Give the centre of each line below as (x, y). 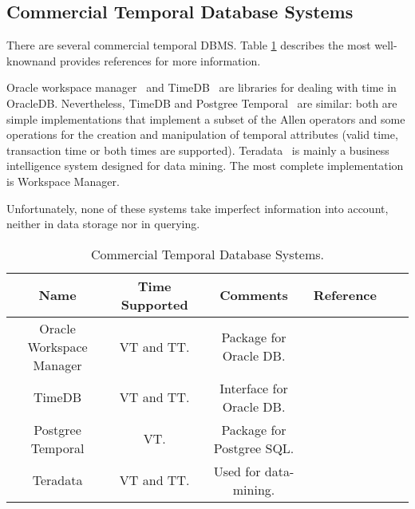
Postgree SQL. (254, 448)
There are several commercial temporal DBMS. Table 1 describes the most (189, 45)
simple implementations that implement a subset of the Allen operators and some (206, 118)
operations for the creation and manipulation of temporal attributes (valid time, (202, 134)
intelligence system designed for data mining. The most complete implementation (205, 166)
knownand (32, 60)
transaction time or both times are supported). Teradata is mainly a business (198, 150)
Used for (237, 471)
